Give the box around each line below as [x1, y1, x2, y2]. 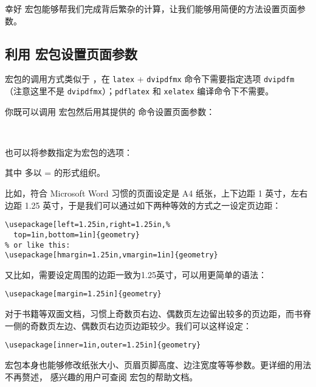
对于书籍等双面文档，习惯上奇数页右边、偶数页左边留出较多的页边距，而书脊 [5, 307, 311, 320]
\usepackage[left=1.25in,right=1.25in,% [5, 220, 171, 229]
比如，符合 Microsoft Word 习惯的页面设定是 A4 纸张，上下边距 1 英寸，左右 [5, 187, 308, 200]
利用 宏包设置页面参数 [5, 44, 138, 63]
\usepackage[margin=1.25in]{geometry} [5, 290, 162, 299]
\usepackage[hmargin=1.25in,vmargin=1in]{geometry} [5, 251, 218, 260]
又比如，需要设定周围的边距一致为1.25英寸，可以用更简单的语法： [5, 268, 267, 281]
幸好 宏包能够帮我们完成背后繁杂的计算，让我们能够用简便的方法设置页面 [5, 2, 297, 15]
